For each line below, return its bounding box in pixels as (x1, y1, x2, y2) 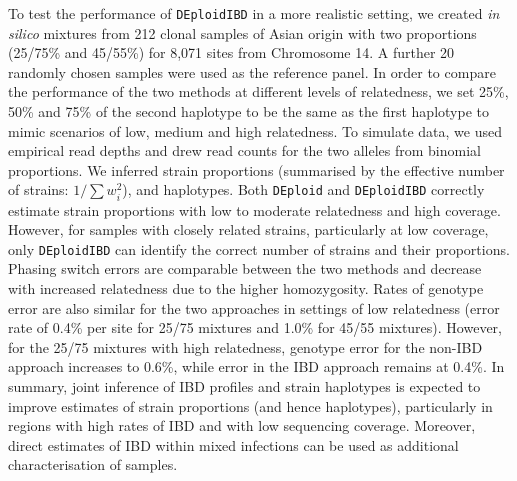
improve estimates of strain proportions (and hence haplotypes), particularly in (8, 395, 493, 416)
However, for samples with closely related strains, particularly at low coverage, (8, 219, 489, 240)
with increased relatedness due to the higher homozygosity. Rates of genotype (8, 278, 484, 298)
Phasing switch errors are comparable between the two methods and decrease (8, 258, 482, 279)
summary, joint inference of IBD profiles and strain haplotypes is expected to (8, 375, 481, 396)
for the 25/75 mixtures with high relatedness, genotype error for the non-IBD (8, 336, 483, 357)
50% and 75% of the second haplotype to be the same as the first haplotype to (8, 101, 489, 122)
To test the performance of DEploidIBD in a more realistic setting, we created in (8, 3, 500, 23)
